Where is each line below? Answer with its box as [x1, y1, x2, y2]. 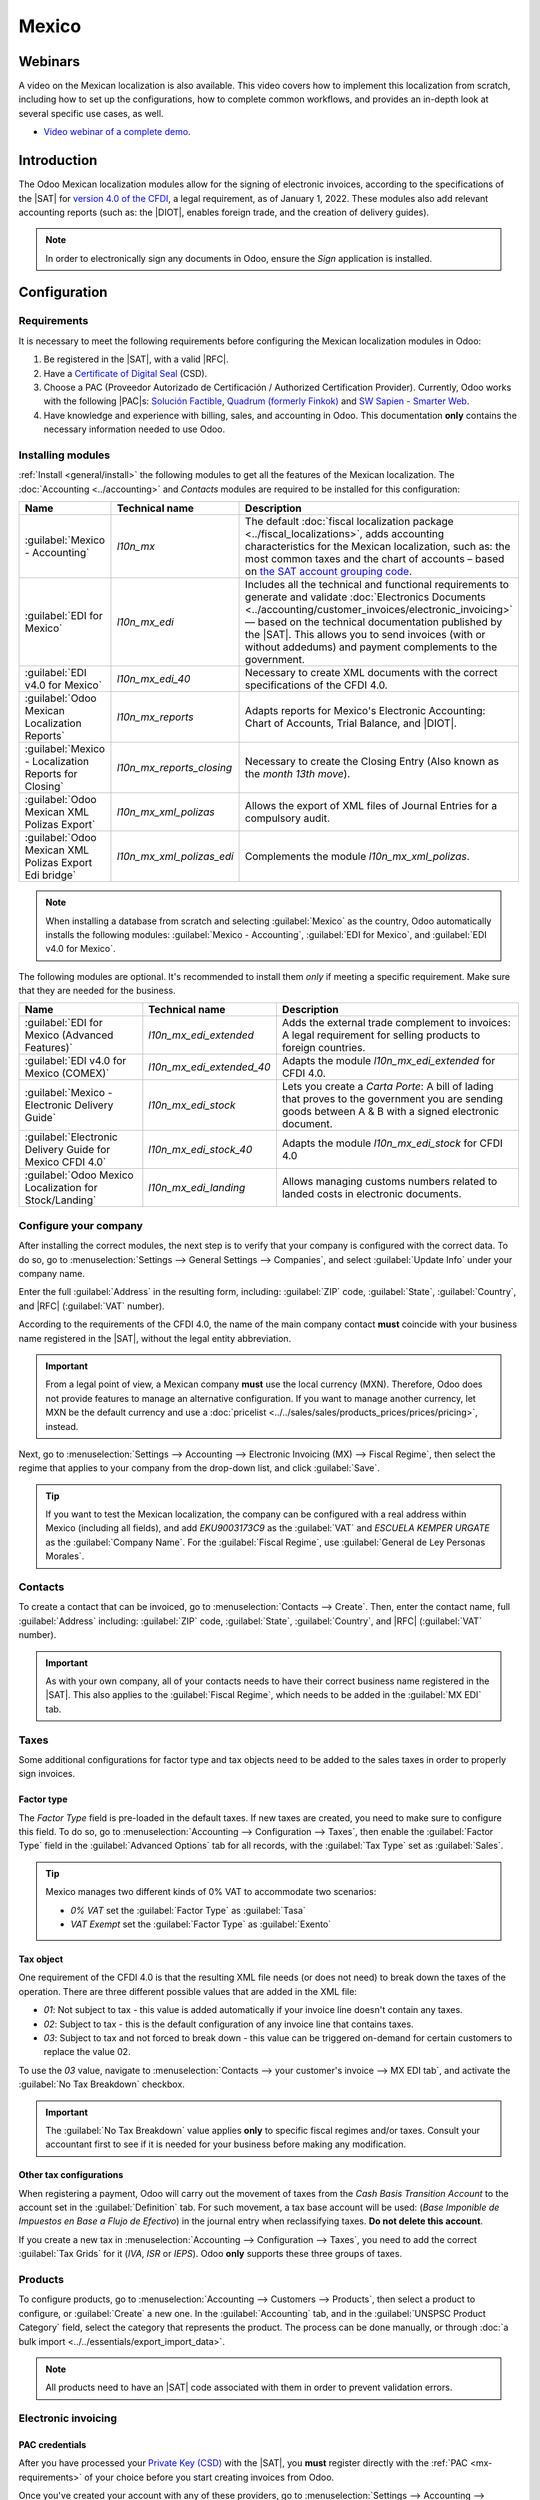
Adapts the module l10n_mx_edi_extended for [281, 1054, 496, 1068]
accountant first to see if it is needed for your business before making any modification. [45, 2138, 407, 2150]
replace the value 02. [43, 2046, 131, 2058]
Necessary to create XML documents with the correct [245, 666, 498, 680]
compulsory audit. [245, 811, 330, 825]
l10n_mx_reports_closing [116, 761, 233, 775]
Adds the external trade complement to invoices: [281, 1016, 512, 1030]
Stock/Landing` [24, 1193, 97, 1207]
